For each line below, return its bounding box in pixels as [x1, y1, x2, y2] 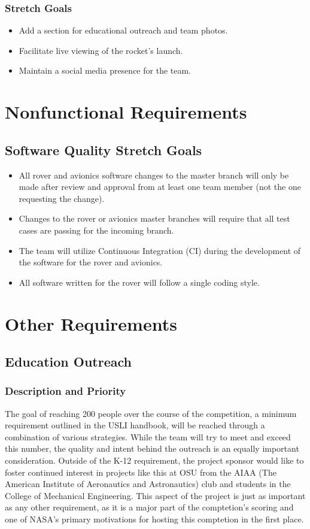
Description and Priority [5, 383, 126, 398]
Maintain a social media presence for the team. [19, 64, 192, 77]
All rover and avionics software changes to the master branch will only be [19, 168, 289, 181]
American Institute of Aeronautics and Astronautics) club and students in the [5, 477, 291, 490]
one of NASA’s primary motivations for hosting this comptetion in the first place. [5, 513, 304, 525]
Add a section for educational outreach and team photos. [19, 24, 228, 37]
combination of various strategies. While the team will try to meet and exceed [5, 430, 291, 443]
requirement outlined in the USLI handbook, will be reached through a [5, 419, 265, 431]
